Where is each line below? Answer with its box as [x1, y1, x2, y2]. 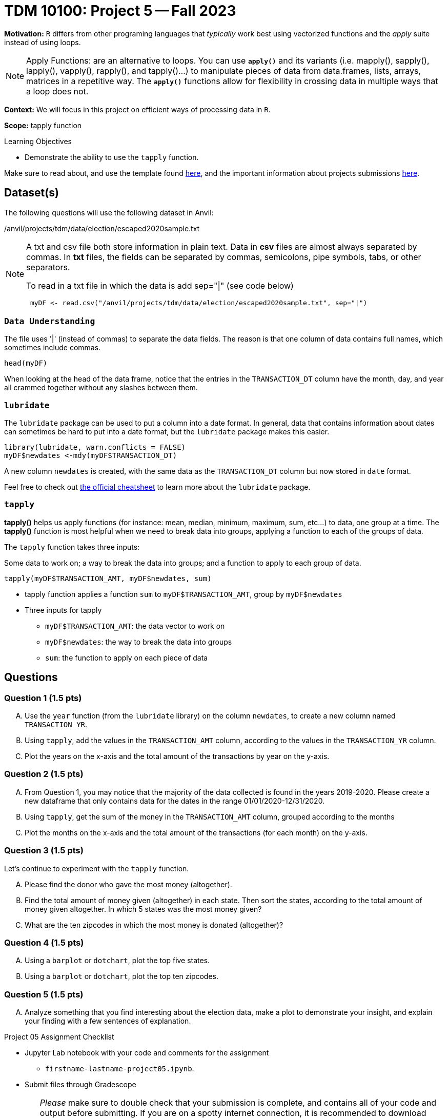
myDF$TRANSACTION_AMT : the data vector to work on [45, 621, 225, 630]
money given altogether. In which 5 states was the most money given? [25, 904, 262, 913]
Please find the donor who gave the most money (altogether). [25, 880, 232, 889]
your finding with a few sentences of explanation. [25, 1016, 191, 1026]
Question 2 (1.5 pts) [4, 769, 84, 780]
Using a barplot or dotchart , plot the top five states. [25, 956, 210, 965]
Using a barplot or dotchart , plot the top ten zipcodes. [25, 972, 219, 981]
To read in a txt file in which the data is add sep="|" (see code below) [26, 280, 294, 291]
